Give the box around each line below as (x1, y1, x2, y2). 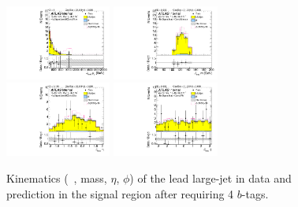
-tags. (241, 185, 269, 201)
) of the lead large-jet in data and (129, 169, 292, 186)
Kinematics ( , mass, (6, 169, 107, 186)
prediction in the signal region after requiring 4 (6, 185, 234, 201)
